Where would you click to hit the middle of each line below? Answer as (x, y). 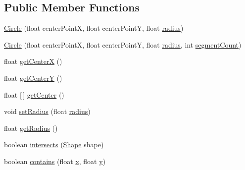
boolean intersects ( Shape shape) (54, 144)
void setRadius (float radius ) (47, 111)
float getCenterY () (33, 78)
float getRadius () (31, 128)
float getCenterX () (33, 61)
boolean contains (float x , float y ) (55, 161)
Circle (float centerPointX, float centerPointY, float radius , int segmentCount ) (123, 44)
